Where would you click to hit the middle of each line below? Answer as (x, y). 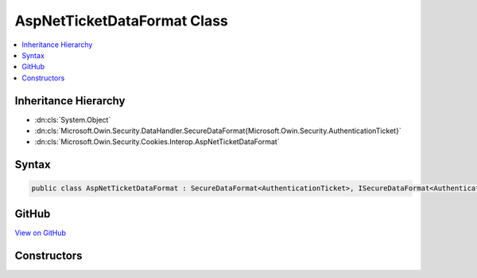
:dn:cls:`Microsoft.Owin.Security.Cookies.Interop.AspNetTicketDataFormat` (157, 142)
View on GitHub (41, 233)
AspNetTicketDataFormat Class (121, 21)
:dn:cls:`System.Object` (73, 119)
